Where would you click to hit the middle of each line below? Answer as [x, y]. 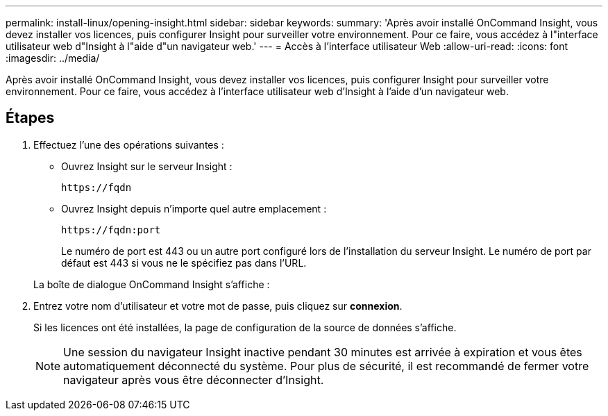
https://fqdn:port [111, 230]
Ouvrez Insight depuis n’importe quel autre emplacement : [194, 208]
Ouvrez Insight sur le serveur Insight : [147, 166]
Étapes [30, 118]
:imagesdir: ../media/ [53, 58]
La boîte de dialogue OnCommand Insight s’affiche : [152, 284]
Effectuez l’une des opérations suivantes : [129, 144]
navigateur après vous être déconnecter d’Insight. [194, 380]
